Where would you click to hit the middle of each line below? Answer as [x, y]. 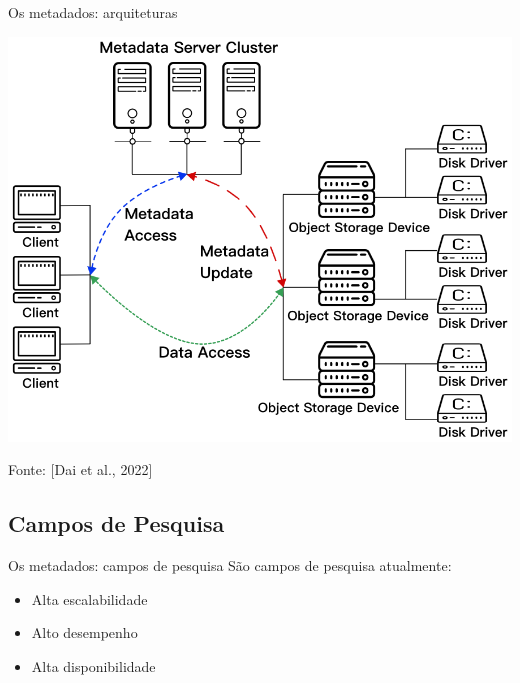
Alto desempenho [84, 632]
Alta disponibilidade [93, 665]
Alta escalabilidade [89, 598]
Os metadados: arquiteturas [93, 12]
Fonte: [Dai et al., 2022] [80, 469]
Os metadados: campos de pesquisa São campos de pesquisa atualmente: [230, 564]
